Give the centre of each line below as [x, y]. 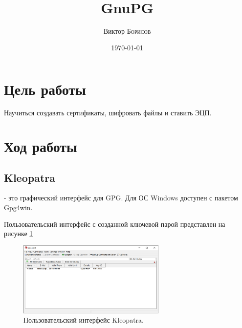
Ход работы [41, 146]
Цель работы [45, 89]
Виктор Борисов [127, 31]
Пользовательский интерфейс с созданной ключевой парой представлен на [115, 224]
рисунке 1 [19, 233]
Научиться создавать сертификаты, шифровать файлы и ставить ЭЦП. [108, 113]
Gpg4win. [18, 208]
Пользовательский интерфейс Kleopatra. [84, 320]
